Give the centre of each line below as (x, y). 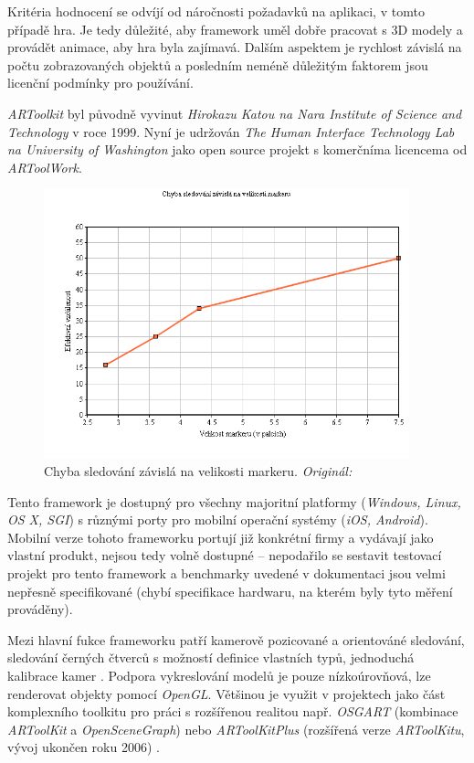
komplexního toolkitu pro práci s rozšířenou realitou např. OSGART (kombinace (233, 711)
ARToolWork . (45, 167)
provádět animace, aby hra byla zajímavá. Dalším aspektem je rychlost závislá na (235, 47)
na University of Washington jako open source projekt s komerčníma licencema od (237, 149)
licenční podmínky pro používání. (100, 83)
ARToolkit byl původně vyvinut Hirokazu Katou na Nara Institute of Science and (235, 113)
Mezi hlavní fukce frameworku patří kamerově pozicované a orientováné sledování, (236, 639)
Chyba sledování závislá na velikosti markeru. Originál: (198, 471)
